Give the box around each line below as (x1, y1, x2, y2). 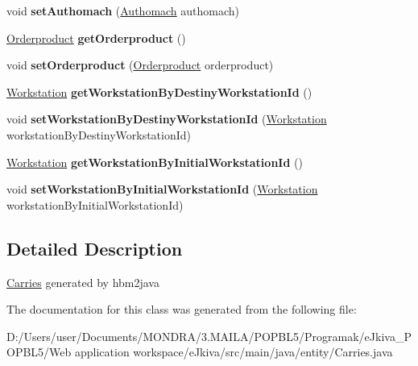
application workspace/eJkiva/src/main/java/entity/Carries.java (74, 343, 393, 360)
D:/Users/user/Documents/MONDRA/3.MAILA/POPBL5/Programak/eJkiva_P (6, 327, 412, 344)
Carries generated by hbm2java (6, 273, 159, 290)
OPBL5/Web (6, 343, 72, 360)
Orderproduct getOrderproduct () (6, 29, 186, 46)
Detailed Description (6, 235, 183, 260)
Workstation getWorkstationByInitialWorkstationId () (6, 153, 303, 170)
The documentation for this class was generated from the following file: (6, 301, 357, 318)
